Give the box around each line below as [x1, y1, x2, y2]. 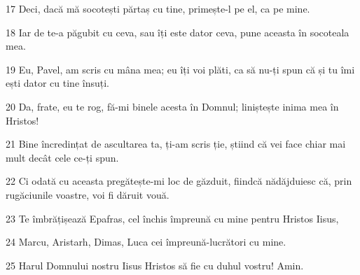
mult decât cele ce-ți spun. [6, 150, 119, 164]
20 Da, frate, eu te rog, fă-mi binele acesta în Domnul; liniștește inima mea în [6, 99, 339, 113]
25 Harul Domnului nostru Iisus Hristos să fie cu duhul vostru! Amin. [6, 258, 304, 272]
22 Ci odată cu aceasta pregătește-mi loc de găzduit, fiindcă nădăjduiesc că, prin [6, 174, 352, 188]
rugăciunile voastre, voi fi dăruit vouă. [6, 187, 169, 202]
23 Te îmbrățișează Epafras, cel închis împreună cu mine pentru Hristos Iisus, [6, 211, 339, 225]
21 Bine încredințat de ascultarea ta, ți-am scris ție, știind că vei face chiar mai [6, 136, 346, 151]
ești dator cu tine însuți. [6, 76, 109, 90]
